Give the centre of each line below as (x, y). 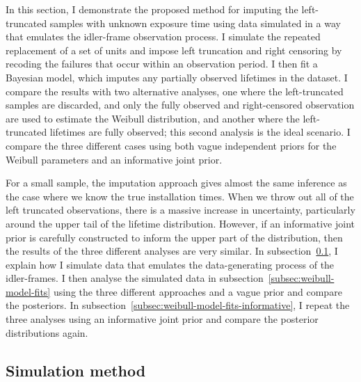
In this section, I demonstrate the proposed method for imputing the (152, 9)
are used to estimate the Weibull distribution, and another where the (153, 118)
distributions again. (47, 332)
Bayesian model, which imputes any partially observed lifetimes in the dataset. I (177, 77)
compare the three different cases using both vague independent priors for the (171, 145)
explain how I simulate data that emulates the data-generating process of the (170, 264)
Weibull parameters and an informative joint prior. (114, 159)
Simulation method (76, 370)
